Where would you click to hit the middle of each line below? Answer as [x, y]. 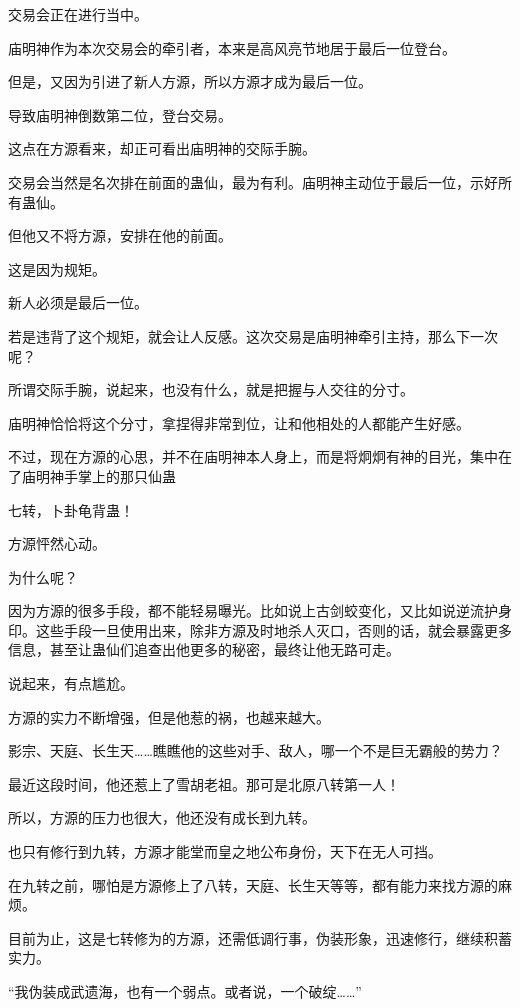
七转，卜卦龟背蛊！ [71, 509]
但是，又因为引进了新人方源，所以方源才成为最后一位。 [190, 81]
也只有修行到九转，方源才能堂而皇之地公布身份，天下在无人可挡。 [225, 851]
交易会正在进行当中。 [78, 14]
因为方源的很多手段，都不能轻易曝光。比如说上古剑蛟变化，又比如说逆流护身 [260, 610]
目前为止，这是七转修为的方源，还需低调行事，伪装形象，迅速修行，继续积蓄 [260, 937]
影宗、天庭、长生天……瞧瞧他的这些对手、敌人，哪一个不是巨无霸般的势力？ [255, 750]
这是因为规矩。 [57, 268]
